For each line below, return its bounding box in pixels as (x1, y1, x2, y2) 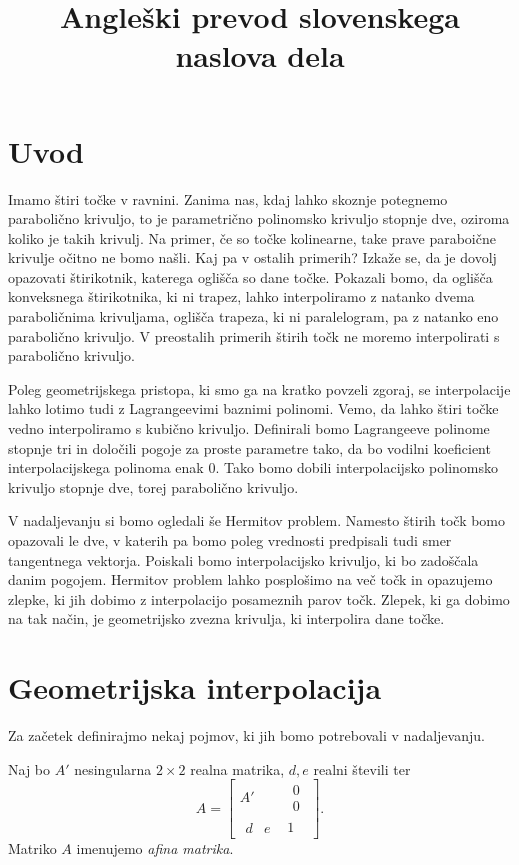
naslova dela (175, 35, 345, 76)
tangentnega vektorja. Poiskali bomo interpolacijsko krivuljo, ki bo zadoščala (8, 549, 479, 570)
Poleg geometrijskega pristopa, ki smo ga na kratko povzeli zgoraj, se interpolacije (8, 378, 511, 399)
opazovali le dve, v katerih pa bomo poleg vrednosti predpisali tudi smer (8, 530, 452, 550)
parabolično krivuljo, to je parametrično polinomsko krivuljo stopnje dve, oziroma (8, 208, 510, 229)
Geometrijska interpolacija (8, 667, 382, 708)
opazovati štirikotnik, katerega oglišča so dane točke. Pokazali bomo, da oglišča (8, 266, 493, 287)
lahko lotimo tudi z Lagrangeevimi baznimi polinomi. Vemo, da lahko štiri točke (8, 398, 499, 419)
